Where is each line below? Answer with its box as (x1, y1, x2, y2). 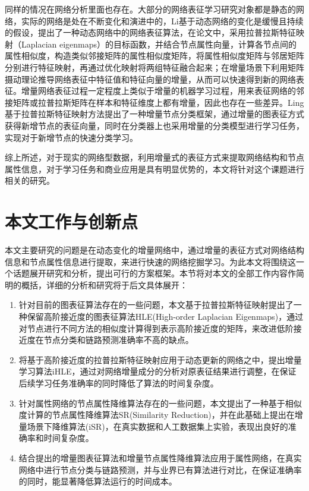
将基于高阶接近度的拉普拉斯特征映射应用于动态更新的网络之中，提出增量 (18, 353, 302, 366)
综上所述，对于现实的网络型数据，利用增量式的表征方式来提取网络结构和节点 (5, 151, 304, 163)
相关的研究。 (5, 174, 55, 187)
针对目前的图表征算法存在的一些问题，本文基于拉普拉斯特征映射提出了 (18, 298, 294, 311)
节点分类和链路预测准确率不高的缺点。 (43, 333, 194, 346)
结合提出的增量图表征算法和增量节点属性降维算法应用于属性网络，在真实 (18, 451, 302, 464)
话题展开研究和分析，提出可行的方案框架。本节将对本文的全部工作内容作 (12, 267, 296, 279)
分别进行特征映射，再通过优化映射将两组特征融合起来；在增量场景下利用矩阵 (5, 61, 304, 73)
